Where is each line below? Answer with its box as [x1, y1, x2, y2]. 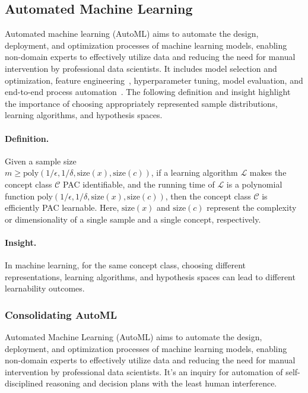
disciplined [5, 377, 43, 389]
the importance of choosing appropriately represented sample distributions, [5, 97, 278, 109]
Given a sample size [5, 154, 77, 167]
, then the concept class [165, 189, 251, 202]
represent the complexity [207, 201, 297, 214]
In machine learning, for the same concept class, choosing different [5, 259, 246, 271]
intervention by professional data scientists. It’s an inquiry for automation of [5, 365, 283, 378]
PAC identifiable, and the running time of [62, 178, 215, 190]
